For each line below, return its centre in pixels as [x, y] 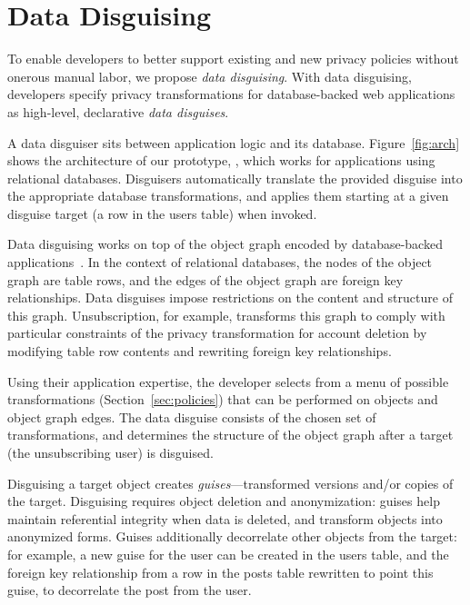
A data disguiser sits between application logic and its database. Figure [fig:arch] [234, 142]
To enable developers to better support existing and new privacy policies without [233, 59]
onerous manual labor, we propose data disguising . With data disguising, [210, 76]
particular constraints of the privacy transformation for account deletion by [217, 333]
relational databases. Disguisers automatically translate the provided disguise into [235, 178]
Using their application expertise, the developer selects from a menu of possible [228, 381]
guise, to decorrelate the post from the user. [130, 590]
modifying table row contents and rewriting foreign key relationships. [200, 351]
